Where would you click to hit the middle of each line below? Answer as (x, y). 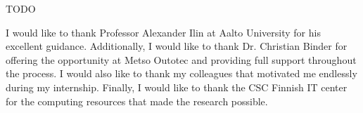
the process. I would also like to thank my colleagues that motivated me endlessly (181, 73)
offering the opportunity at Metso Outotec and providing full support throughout (181, 59)
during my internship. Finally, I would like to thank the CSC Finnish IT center (177, 87)
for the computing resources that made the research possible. (137, 101)
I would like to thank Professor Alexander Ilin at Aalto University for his (163, 32)
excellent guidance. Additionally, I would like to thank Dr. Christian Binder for (177, 46)
